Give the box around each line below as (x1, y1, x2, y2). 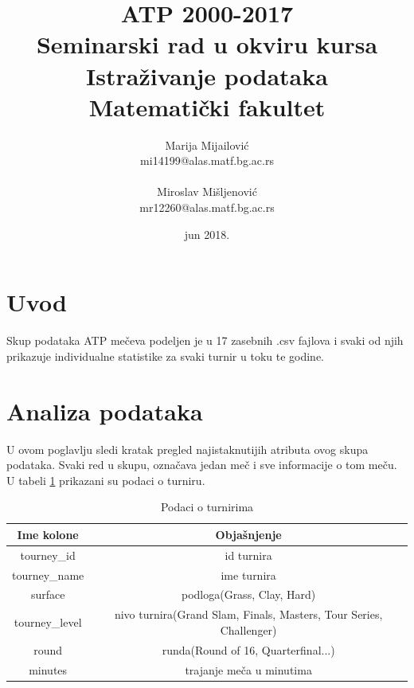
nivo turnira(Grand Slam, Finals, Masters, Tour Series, (114, 606, 383, 623)
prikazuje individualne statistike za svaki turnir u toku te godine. (6, 347, 325, 364)
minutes (29, 661, 68, 678)
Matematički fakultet (88, 90, 326, 123)
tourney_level (14, 614, 82, 631)
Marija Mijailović (165, 136, 249, 153)
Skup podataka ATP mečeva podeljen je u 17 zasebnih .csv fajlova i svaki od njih (6, 332, 404, 349)
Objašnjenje (215, 526, 282, 542)
